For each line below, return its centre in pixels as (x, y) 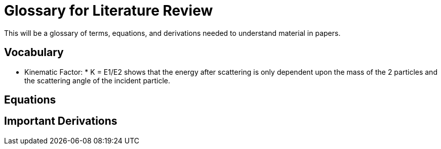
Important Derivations (61, 121)
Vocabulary (34, 53)
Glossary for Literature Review (109, 11)
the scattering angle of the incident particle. (97, 80)
